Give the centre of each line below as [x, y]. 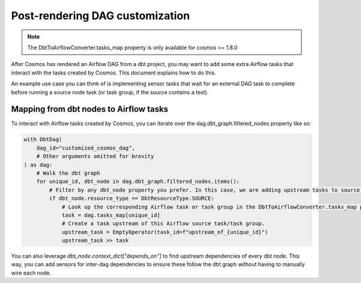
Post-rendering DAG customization [100, 16]
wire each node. [31, 273]
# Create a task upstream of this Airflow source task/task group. [163, 224]
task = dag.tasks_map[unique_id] [111, 215]
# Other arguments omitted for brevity [95, 157]
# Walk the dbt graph [68, 173]
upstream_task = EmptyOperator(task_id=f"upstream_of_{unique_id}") [165, 232]
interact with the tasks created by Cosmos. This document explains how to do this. [113, 73]
